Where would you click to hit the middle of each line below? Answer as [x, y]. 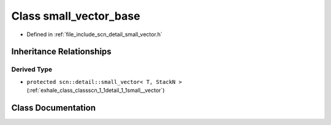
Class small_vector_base [76, 16]
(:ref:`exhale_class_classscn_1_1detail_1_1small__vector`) [96, 90]
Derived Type [32, 69]
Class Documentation [54, 108]
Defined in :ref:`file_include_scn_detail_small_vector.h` [94, 34]
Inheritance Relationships [61, 52]
